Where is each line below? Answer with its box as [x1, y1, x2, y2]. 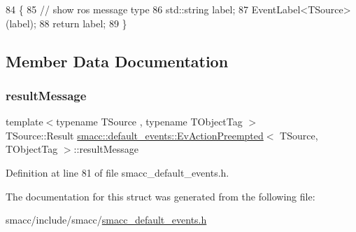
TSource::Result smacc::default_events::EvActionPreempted [6, 128, 264, 142]
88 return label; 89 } [39, 15, 127, 30]
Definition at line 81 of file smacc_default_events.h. [6, 165, 229, 179]
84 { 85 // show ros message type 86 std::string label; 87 [6, 2, 249, 16]
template [6, 114, 43, 129]
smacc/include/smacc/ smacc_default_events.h [6, 212, 207, 227]
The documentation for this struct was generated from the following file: [6, 189, 315, 203]
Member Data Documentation [6, 50, 229, 71]
